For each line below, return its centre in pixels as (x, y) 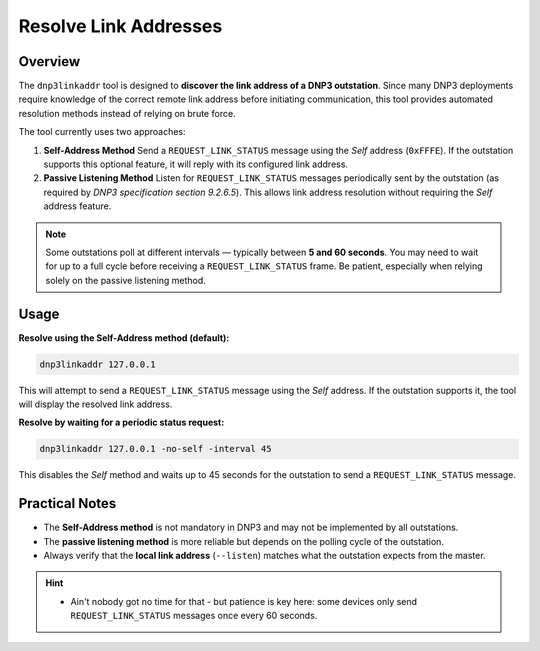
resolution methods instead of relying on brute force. (127, 113)
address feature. (77, 206)
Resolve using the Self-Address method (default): (124, 337)
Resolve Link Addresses (120, 26)
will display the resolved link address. (95, 404)
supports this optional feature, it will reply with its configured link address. (196, 164)
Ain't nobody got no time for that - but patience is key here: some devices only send (244, 601)
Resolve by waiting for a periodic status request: (121, 422)
